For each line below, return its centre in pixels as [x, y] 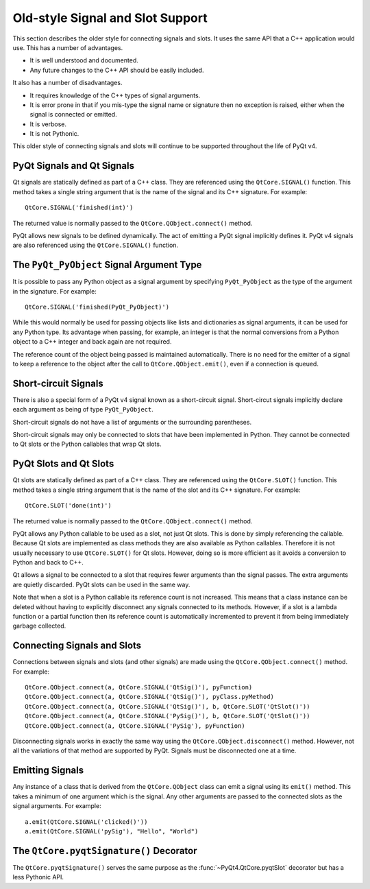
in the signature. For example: [55, 291]
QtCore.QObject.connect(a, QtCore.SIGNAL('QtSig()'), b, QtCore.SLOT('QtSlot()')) [168, 706]
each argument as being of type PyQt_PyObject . [83, 410]
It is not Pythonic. [54, 134]
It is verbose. [48, 124]
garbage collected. [39, 626]
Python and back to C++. [48, 562]
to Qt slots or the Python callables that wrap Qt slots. [87, 444]
